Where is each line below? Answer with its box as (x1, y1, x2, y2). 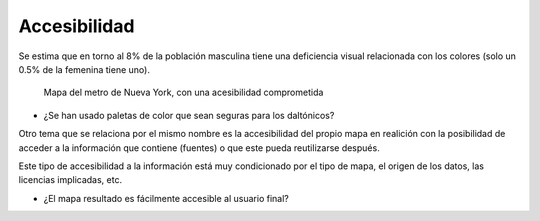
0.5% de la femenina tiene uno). (18, 63, 150, 75)
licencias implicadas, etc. (18, 174, 123, 186)
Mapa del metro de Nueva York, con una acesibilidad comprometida (43, 86, 324, 99)
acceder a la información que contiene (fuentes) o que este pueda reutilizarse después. (18, 141, 380, 154)
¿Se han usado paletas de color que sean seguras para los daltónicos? (43, 109, 335, 121)
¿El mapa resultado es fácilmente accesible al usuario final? (43, 192, 289, 204)
